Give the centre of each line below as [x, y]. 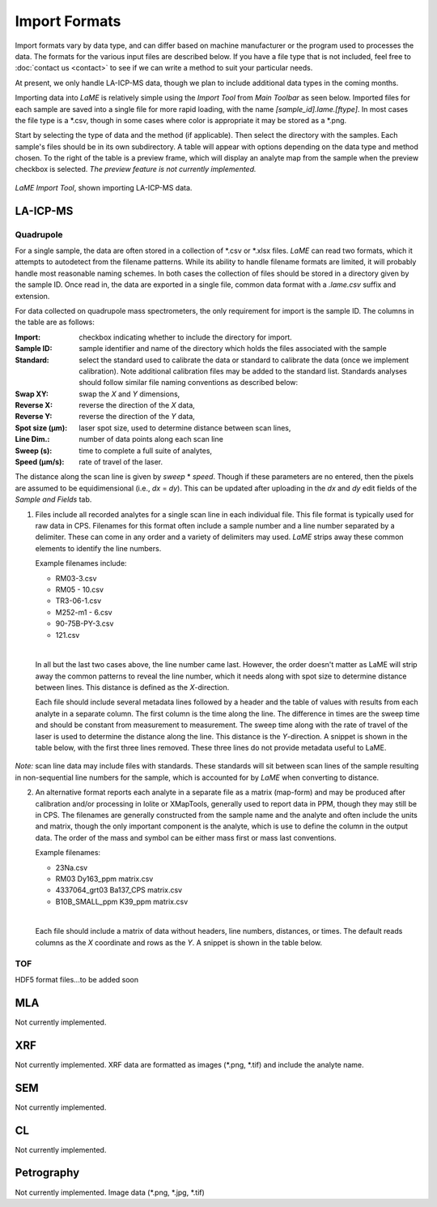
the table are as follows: [55, 322]
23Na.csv [72, 867]
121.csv [68, 635]
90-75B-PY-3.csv [85, 623]
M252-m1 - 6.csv [84, 612]
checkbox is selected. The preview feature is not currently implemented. [136, 169]
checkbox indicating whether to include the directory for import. [185, 337]
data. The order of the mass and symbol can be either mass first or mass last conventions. [186, 837]
